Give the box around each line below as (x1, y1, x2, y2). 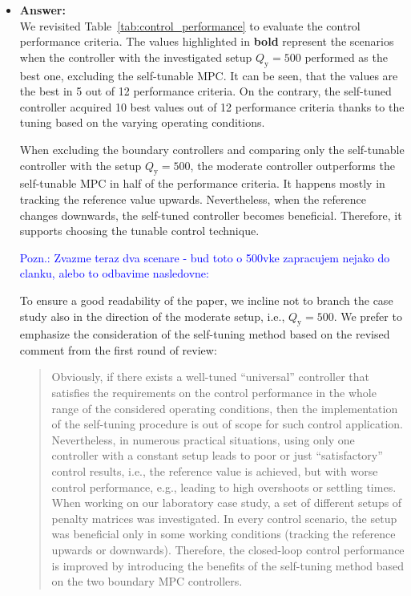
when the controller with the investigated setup (19, 48, 252, 65)
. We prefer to (333, 307, 402, 324)
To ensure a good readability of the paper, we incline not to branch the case (19, 291, 393, 308)
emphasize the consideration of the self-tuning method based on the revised (19, 326, 390, 343)
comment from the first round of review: (19, 341, 217, 358)
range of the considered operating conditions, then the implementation (51, 399, 398, 416)
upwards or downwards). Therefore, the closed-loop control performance (51, 541, 405, 558)
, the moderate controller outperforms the (190, 156, 395, 173)
